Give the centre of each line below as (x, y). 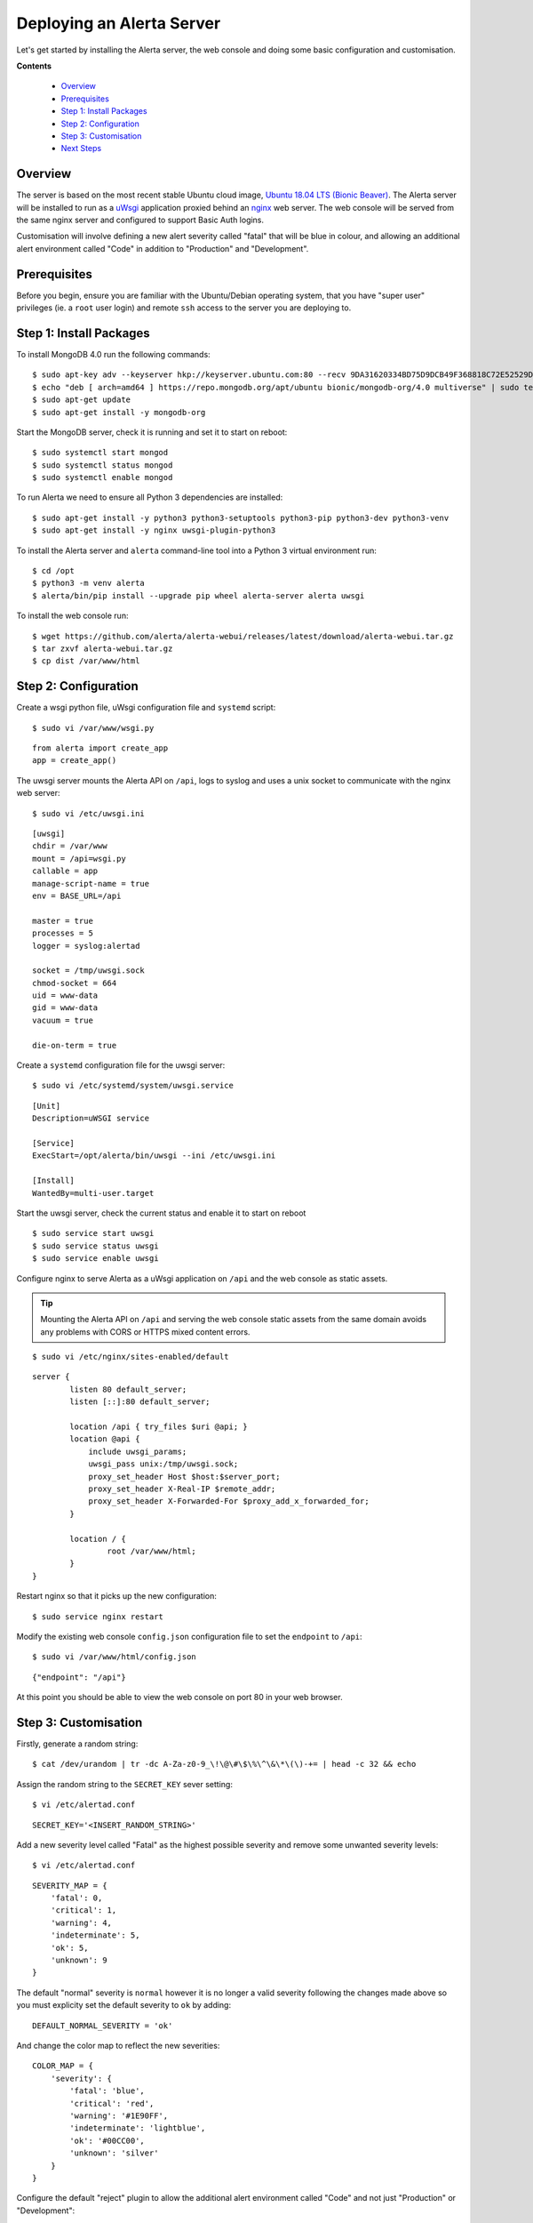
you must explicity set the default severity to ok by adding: (123, 2005)
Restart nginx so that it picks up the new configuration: (117, 1596)
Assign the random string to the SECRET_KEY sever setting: (124, 1784)
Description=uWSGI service (91, 1119)
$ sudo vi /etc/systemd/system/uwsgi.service (133, 1086)
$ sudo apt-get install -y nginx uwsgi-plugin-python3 (154, 530)
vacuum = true (63, 1020)
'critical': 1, (84, 1910)
